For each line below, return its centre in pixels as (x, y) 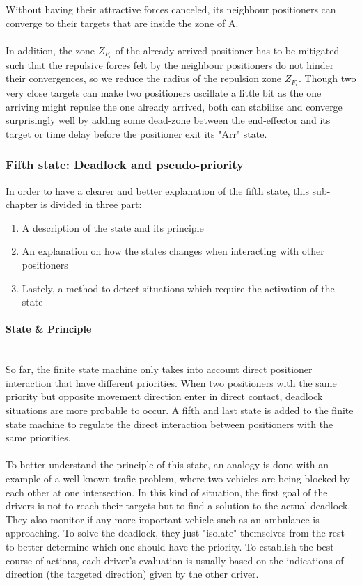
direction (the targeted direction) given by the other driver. (132, 574)
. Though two (328, 78)
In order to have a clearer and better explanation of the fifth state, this (157, 190)
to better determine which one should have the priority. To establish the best (170, 546)
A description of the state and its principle (113, 227)
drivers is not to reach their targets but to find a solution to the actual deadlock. (178, 506)
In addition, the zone (50, 50)
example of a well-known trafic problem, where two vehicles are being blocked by (178, 478)
